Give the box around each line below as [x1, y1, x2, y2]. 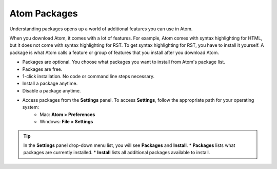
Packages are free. [22, 66, 63, 72]
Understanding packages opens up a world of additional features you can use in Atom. [9, 26, 193, 32]
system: [22, 104, 39, 110]
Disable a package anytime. [22, 87, 81, 93]
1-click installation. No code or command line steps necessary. [22, 73, 155, 79]
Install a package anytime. [22, 80, 78, 87]
